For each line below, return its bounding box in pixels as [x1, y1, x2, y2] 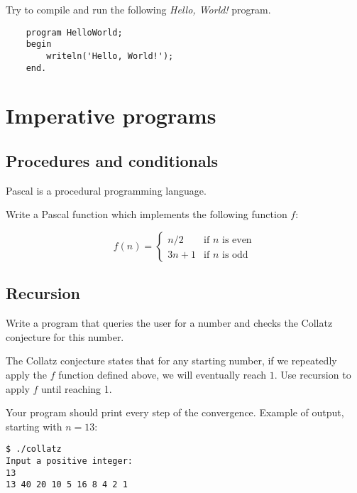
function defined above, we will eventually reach [58, 367, 267, 381]
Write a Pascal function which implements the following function [6, 207, 287, 222]
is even [221, 235, 252, 246]
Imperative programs [6, 101, 216, 130]
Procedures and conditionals [6, 149, 218, 171]
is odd [221, 249, 248, 260]
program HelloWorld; [26, 27, 123, 38]
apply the [6, 367, 47, 381]
